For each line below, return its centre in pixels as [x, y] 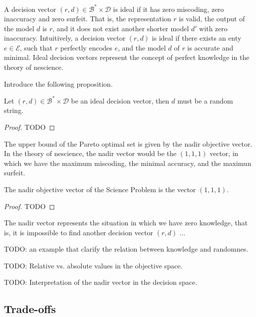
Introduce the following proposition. [58, 83]
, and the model [142, 47]
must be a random [205, 100]
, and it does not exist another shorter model [121, 28]
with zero [213, 28]
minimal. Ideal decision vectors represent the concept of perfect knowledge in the [127, 57]
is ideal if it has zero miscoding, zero [169, 9]
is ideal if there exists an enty [197, 38]
